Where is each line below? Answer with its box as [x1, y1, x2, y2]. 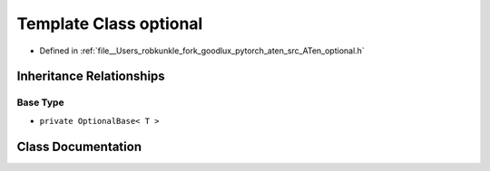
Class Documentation [16, 138, 142, 154]
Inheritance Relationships [16, 69, 165, 84]
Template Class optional [16, 14, 203, 33]
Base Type [16, 96, 64, 109]
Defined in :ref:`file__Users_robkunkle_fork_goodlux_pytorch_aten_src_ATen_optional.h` [39, 45, 365, 56]
